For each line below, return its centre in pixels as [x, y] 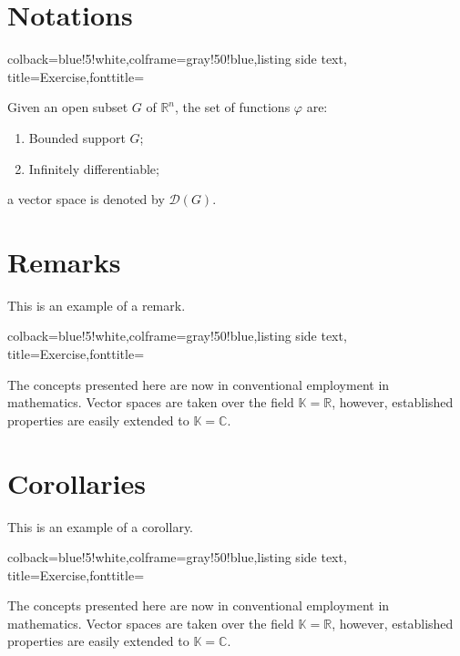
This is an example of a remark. [97, 305]
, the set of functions [233, 107]
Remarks [64, 261]
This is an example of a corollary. [101, 526]
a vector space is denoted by [86, 199]
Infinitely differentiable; [94, 168]
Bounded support [77, 137]
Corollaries [77, 482]
